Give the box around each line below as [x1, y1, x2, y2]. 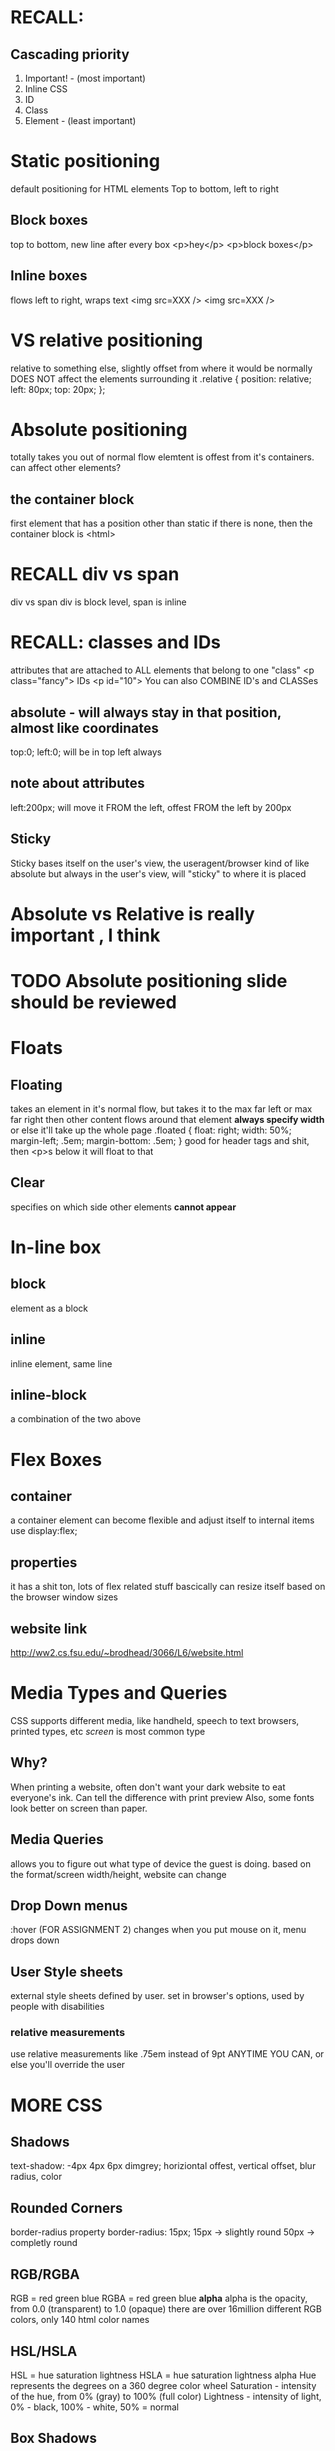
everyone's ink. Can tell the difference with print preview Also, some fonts [10, 1791, 315, 1803]
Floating [10, 1076, 63, 1093]
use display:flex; [10, 1525, 78, 1537]
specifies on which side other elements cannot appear [10, 1201, 237, 1213]
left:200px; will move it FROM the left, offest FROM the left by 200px [10, 801, 292, 813]
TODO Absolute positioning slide [10, 969, 288, 992]
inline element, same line [10, 1357, 113, 1370]
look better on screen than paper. [10, 1802, 148, 1814]
